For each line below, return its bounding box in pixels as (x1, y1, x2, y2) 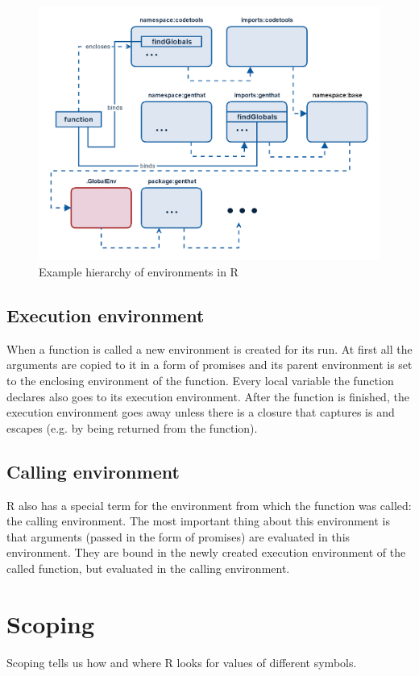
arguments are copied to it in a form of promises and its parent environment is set (6, 356, 413, 373)
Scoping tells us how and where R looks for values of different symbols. (6, 653, 357, 670)
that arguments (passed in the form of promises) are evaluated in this (6, 528, 351, 545)
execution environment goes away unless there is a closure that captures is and (6, 404, 395, 421)
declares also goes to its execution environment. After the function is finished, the (6, 388, 409, 404)
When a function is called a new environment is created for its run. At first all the (6, 340, 413, 357)
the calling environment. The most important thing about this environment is (6, 512, 390, 529)
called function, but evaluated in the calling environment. (6, 559, 290, 576)
